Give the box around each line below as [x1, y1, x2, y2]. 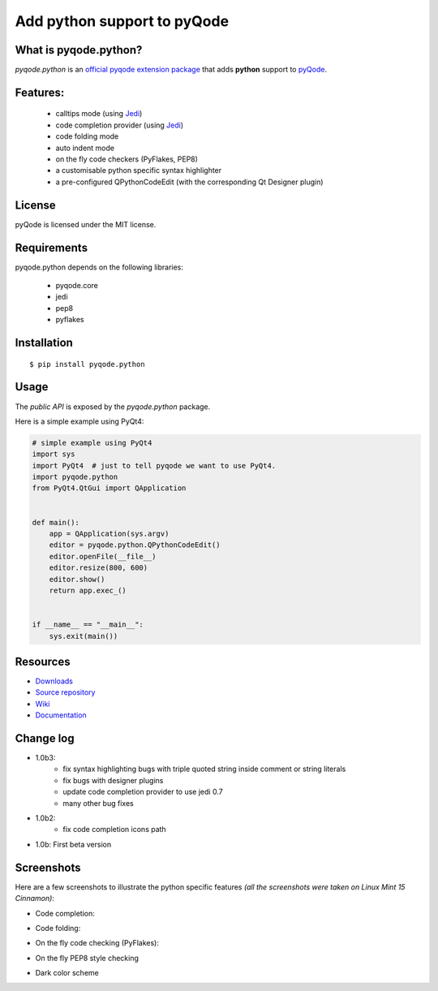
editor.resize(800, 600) [49, 563, 148, 572]
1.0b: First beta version [35, 839, 112, 849]
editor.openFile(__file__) [49, 552, 157, 561]
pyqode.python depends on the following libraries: [15, 262, 184, 272]
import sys [32, 450, 75, 459]
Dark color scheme [35, 968, 99, 978]
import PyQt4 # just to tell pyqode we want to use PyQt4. [32, 461, 277, 470]
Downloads [35, 676, 73, 686]
